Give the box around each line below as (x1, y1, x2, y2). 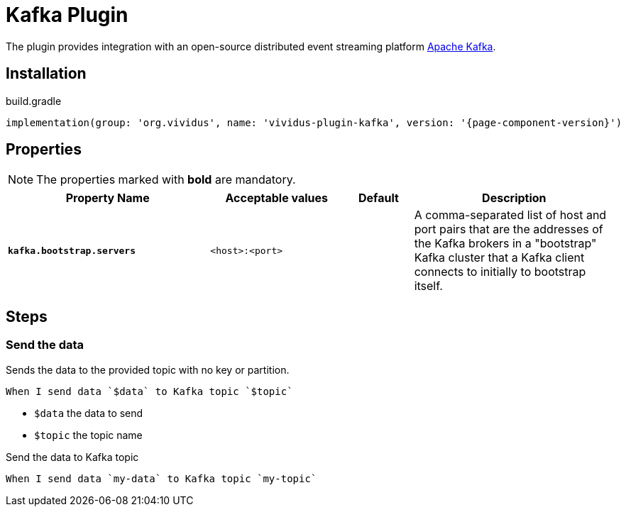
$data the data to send (34, 406, 143, 419)
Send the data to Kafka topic (6, 450, 139, 463)
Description (482, 191, 547, 206)
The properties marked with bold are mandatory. (36, 172, 296, 187)
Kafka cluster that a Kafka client (414, 250, 585, 265)
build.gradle (6, 94, 62, 107)
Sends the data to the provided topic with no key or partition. (6, 363, 290, 376)
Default (358, 191, 399, 206)
